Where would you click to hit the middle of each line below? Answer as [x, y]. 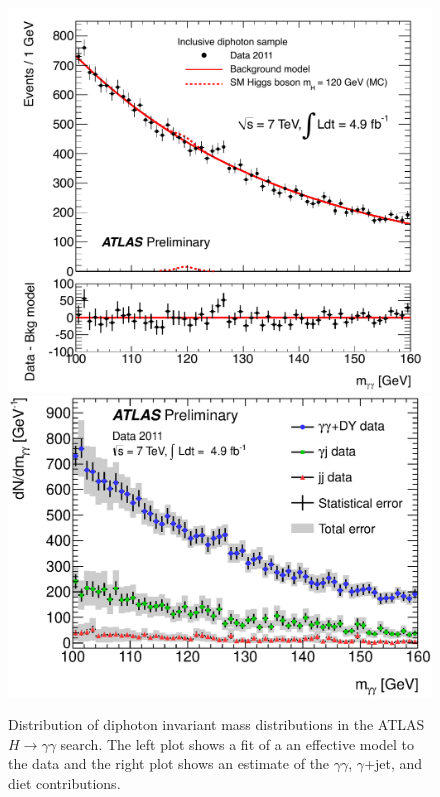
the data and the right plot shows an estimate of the [169, 763]
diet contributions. [64, 782]
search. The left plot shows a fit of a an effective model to [237, 743]
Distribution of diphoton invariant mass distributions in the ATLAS [216, 724]
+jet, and [393, 763]
